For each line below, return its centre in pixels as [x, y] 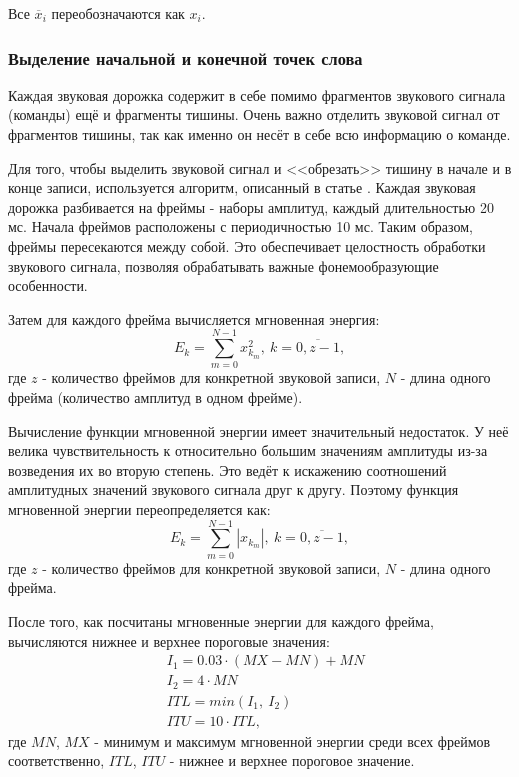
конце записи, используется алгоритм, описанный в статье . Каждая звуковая [242, 187]
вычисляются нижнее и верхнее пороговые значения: [169, 640]
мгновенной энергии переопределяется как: [139, 509]
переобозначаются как [118, 13]
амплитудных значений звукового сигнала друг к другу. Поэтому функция [233, 489]
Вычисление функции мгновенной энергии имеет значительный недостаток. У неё [258, 430]
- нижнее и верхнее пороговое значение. [292, 760]
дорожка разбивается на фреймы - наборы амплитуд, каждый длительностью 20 [251, 206]
